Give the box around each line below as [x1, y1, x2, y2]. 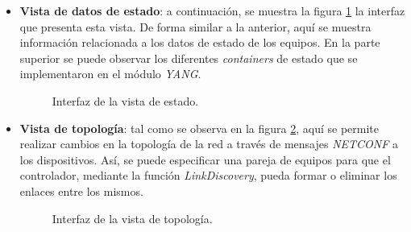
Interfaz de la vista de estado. [52, 92, 199, 109]
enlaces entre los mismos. [19, 182, 143, 199]
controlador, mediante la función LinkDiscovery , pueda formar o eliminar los [19, 167, 397, 184]
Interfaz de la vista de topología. [52, 209, 213, 226]
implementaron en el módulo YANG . [19, 65, 201, 82]
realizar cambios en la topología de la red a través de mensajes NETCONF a [19, 135, 399, 152]
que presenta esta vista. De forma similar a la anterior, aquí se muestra [19, 18, 372, 35]
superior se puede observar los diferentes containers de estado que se [19, 49, 358, 66]
